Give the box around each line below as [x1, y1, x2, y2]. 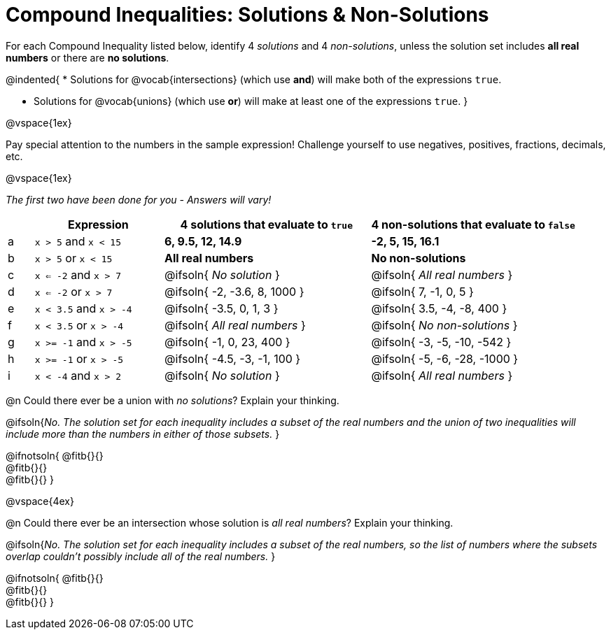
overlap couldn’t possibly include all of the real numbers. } [6, 550, 276, 562]
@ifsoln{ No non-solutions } [371, 317, 518, 332]
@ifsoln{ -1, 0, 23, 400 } [164, 334, 290, 349]
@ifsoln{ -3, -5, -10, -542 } [371, 334, 512, 349]
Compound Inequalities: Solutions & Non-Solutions [6, 3, 489, 27]
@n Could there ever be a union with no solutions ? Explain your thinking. [6, 394, 339, 406]
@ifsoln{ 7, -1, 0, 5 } [371, 284, 474, 299]
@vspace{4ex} [6, 494, 74, 507]
